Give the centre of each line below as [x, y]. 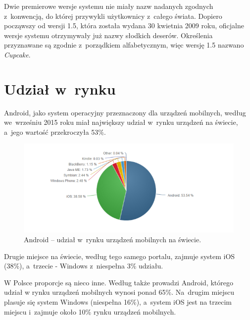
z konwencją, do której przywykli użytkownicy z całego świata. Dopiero [113, 16]
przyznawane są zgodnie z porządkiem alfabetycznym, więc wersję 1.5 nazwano [124, 45]
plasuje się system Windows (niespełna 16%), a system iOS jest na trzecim [118, 301]
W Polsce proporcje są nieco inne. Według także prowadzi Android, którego [119, 282]
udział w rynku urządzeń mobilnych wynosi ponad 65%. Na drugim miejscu [119, 292]
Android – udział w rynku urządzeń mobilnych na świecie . [113, 239]
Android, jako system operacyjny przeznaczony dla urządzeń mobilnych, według [125, 112]
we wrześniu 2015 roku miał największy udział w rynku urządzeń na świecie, [121, 122]
